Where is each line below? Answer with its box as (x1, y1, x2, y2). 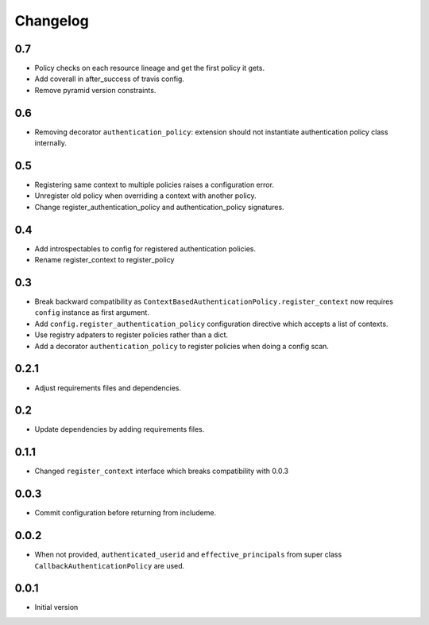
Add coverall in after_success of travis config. (34, 74, 184, 83)
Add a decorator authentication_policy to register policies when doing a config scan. (34, 341, 330, 351)
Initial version (34, 603, 79, 612)
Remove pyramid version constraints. (34, 85, 157, 95)
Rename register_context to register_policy (34, 255, 175, 265)
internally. (34, 138, 68, 148)
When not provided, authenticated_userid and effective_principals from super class (34, 549, 342, 560)
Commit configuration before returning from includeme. (34, 508, 217, 518)
